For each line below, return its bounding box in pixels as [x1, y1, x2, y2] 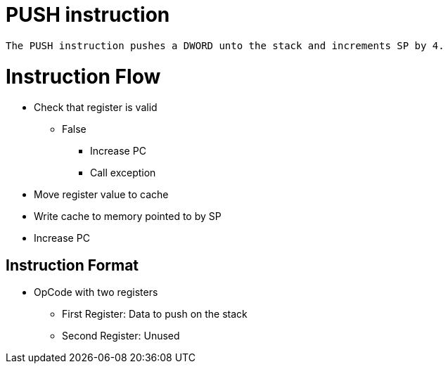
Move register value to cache [34, 188, 169, 201]
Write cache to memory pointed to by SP [34, 210, 222, 223]
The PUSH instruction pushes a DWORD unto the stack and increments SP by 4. [6, 39, 444, 51]
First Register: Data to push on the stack [62, 308, 248, 321]
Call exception [90, 167, 156, 179]
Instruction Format [6, 256, 139, 274]
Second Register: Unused [62, 330, 180, 342]
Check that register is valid [34, 101, 158, 114]
